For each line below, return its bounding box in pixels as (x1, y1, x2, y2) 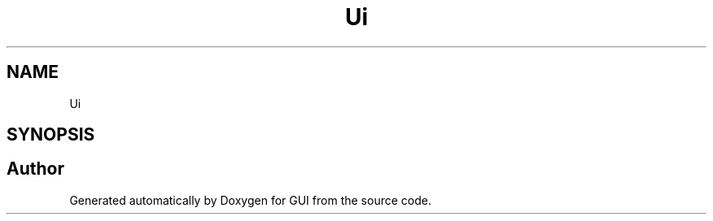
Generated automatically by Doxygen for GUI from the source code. (69, 193, 431, 207)
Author (7, 158, 64, 180)
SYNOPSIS (7, 124, 95, 145)
